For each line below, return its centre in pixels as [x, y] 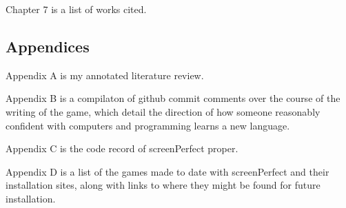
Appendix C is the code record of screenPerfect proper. [122, 148]
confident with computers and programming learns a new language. [148, 125]
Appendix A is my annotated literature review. [105, 75]
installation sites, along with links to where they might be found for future [163, 185]
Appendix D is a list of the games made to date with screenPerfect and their [167, 171]
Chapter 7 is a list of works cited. [76, 9]
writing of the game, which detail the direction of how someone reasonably [163, 111]
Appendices [48, 46]
